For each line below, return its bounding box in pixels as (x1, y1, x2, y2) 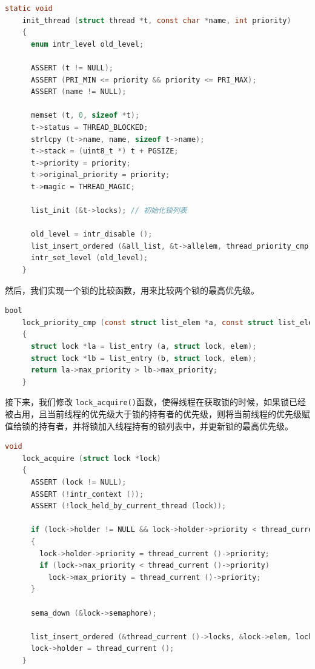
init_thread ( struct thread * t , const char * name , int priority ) (22, 16, 291, 25)
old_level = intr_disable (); (30, 230, 153, 239)
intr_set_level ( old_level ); (30, 254, 148, 263)
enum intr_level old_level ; (30, 39, 144, 49)
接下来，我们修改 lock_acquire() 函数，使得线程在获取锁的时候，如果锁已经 (5, 395, 306, 408)
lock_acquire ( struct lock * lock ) (22, 454, 161, 463)
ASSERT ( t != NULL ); (30, 63, 114, 72)
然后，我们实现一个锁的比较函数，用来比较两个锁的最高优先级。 (5, 283, 259, 296)
